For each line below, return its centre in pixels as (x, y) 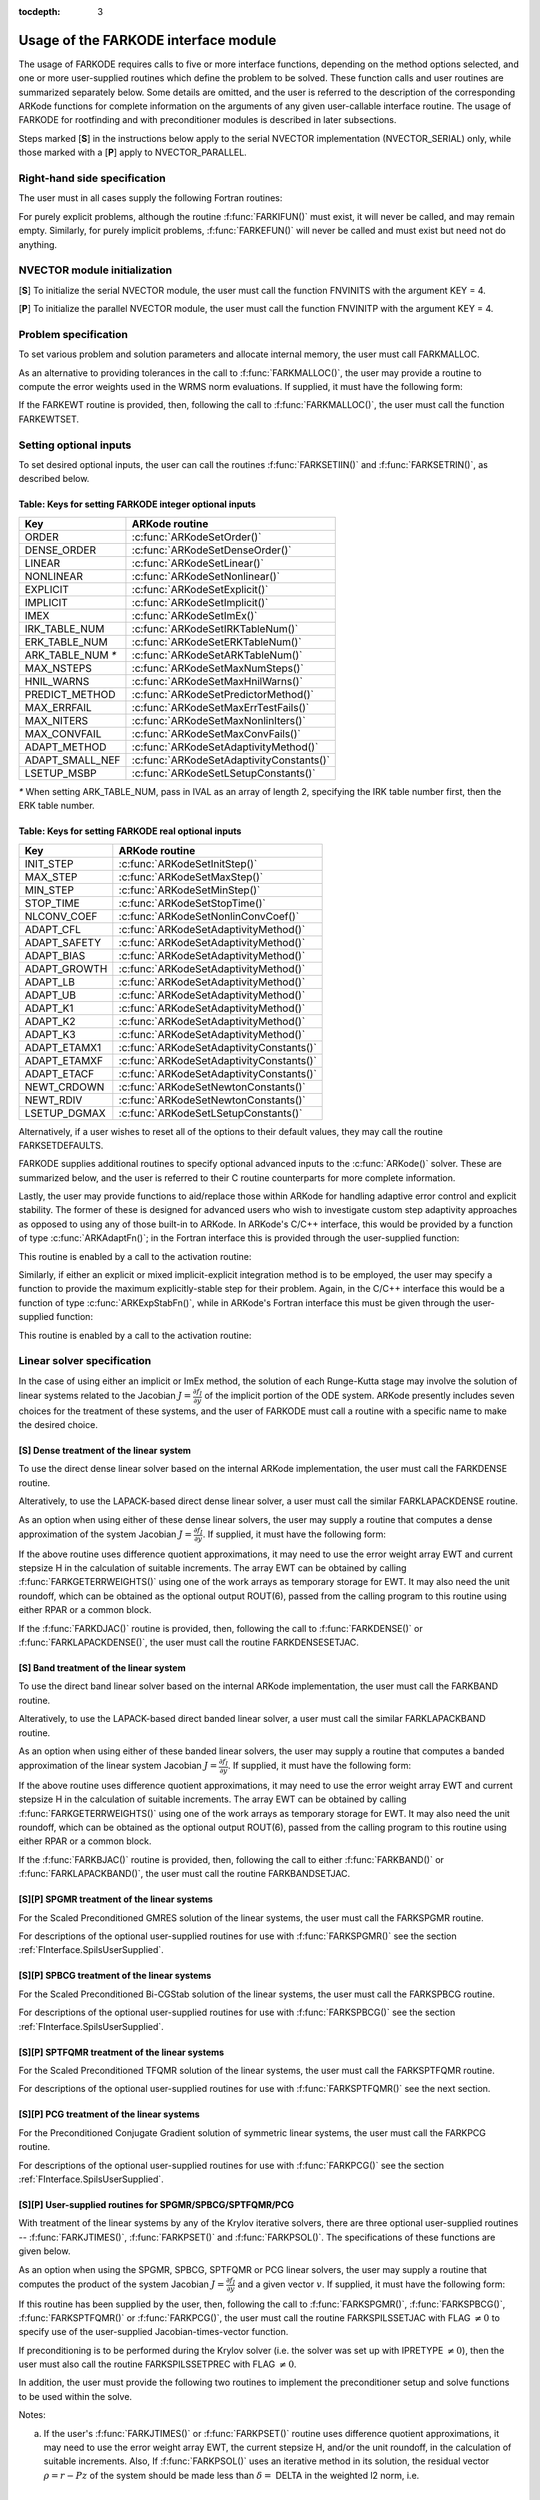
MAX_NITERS (56, 720)
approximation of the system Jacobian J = (105, 1534)
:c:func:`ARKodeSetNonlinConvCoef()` (209, 916)
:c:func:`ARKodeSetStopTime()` (192, 903)
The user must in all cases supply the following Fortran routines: (150, 198)
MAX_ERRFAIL (58, 707)
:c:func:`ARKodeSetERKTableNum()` (216, 642)
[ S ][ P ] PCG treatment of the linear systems (109, 2114)
